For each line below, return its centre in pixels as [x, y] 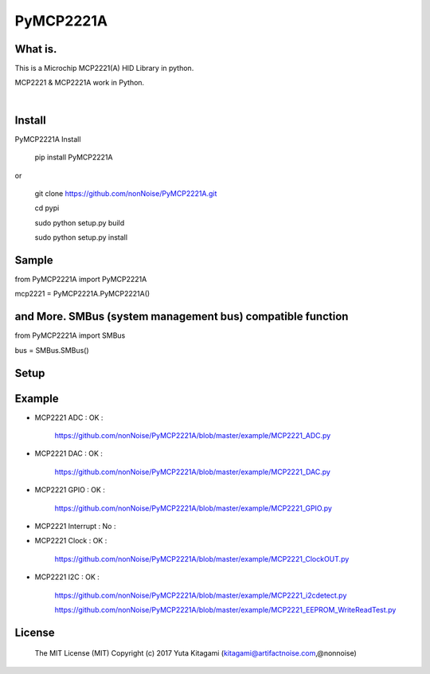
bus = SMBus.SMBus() [52, 350]
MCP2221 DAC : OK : [69, 453]
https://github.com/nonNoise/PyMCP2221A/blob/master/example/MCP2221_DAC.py [192, 472]
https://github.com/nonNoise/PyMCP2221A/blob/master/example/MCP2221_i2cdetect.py [201, 595]
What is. [36, 49]
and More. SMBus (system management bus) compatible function [182, 317]
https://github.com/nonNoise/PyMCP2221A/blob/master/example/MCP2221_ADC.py [193, 435]
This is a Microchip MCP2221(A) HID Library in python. [104, 69]
